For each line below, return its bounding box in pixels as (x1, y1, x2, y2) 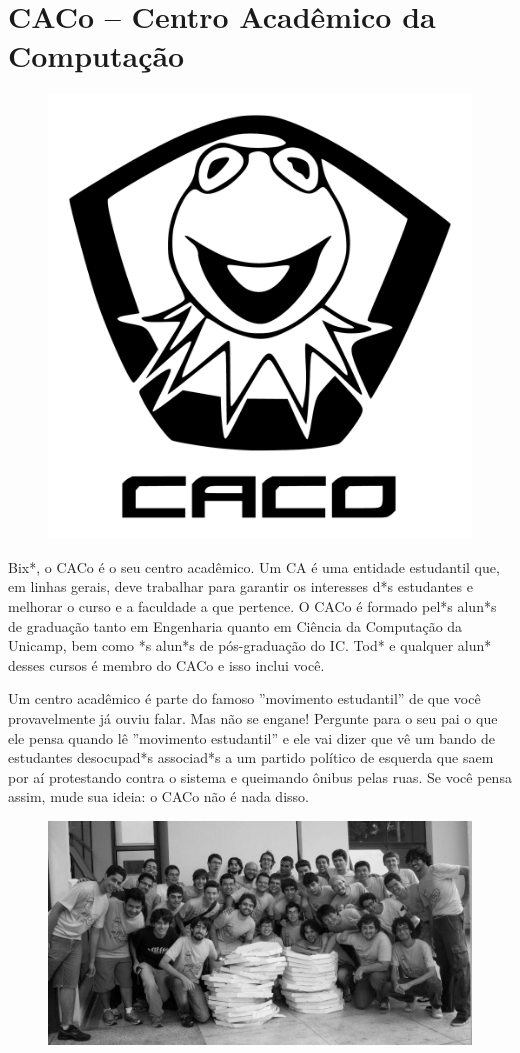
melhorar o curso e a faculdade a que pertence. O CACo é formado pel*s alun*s (8, 595, 497, 616)
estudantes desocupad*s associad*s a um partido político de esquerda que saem (8, 747, 494, 768)
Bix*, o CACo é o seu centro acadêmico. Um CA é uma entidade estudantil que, (8, 556, 500, 577)
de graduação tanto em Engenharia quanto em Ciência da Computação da (8, 615, 463, 636)
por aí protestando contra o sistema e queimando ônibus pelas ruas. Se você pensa (8, 766, 512, 787)
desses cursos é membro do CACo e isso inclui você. (8, 654, 325, 675)
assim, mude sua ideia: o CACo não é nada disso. (8, 786, 309, 807)
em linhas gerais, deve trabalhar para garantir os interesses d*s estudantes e (8, 576, 473, 597)
